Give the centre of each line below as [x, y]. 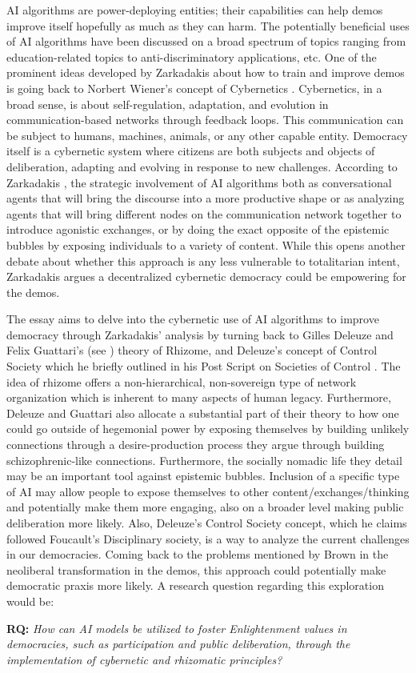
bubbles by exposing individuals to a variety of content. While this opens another [206, 244]
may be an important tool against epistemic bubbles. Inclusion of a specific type [203, 476]
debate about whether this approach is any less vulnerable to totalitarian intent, [203, 260]
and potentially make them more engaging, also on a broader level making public [205, 507]
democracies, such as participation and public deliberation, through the [178, 644]
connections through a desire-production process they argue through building [196, 445]
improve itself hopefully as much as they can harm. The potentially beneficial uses [208, 25]
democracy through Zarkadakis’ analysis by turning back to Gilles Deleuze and [200, 334]
